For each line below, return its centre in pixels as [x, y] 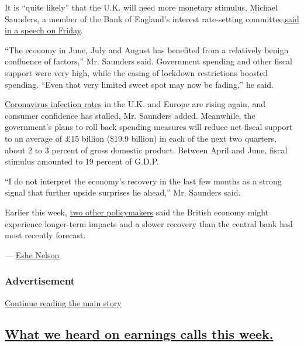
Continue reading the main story [63, 302]
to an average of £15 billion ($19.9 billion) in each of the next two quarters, [141, 138]
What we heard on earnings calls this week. [139, 334]
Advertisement [40, 281]
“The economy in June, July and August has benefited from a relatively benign [147, 49]
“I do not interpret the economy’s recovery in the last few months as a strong [143, 181]
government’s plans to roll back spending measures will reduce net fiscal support [149, 127]
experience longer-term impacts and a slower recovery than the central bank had [149, 223]
